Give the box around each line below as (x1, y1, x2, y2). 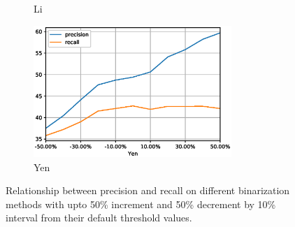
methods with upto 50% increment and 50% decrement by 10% (6, 196, 276, 211)
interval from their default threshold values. (6, 210, 192, 225)
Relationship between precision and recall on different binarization (6, 183, 290, 198)
